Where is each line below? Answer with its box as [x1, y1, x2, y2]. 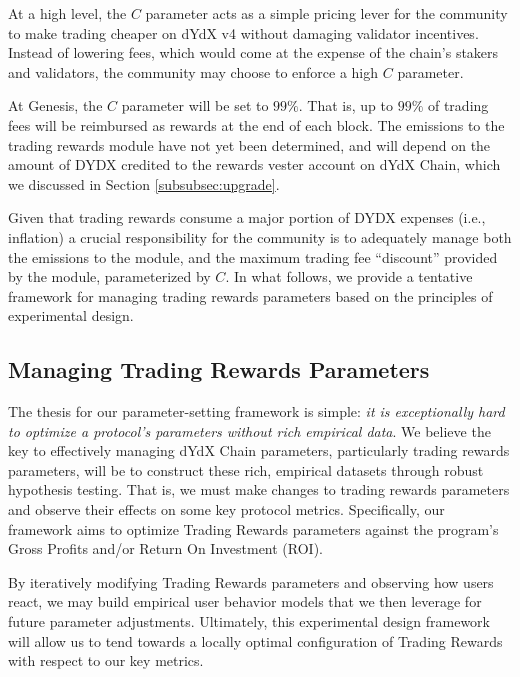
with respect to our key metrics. [8, 650, 204, 671]
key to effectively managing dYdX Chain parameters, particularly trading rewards [8, 440, 510, 461]
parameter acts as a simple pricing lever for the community [145, 3, 508, 23]
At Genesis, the [8, 95, 103, 116]
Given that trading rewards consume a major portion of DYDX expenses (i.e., [8, 207, 486, 228]
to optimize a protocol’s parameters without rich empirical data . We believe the [8, 420, 491, 441]
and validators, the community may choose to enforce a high [8, 61, 379, 82]
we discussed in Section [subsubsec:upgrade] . [8, 173, 280, 194]
